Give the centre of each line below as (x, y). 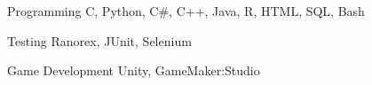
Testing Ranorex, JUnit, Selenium (99, 40)
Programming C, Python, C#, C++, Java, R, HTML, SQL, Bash (186, 11)
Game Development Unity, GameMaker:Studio (134, 70)
